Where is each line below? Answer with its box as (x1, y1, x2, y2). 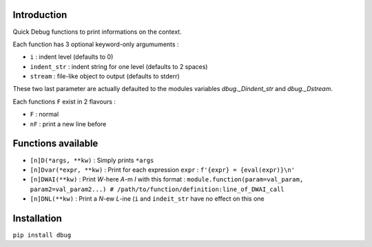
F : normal (30, 110, 59, 119)
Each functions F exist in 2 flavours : (12, 97, 116, 106)
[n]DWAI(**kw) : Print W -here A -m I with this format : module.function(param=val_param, (30, 175, 304, 184)
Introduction (12, 9, 68, 21)
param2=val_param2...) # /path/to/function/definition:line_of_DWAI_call (30, 185, 285, 193)
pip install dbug (12, 231, 72, 239)
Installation (12, 213, 62, 224)
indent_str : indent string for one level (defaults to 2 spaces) (30, 62, 208, 70)
